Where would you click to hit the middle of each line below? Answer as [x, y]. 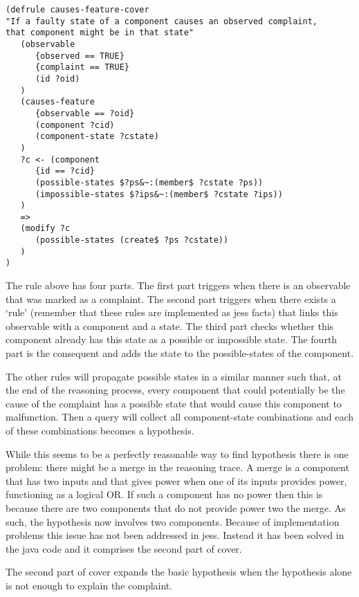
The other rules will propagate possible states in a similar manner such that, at [174, 376]
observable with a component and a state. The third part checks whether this [170, 325]
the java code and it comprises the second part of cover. [124, 548]
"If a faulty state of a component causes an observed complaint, [162, 21]
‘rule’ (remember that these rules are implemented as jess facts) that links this [172, 312]
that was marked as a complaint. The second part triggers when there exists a [171, 298]
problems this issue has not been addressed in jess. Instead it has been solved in [175, 535]
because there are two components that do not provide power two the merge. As [176, 508]
